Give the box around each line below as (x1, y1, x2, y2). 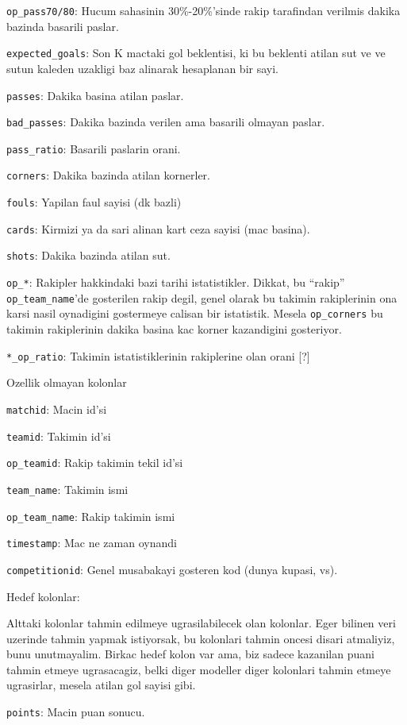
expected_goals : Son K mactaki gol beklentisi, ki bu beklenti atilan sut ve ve (6, 44, 386, 61)
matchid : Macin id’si (6, 400, 107, 417)
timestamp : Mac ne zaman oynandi (6, 534, 177, 551)
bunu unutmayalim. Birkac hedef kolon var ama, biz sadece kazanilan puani (6, 646, 374, 662)
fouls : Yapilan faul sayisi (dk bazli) (6, 194, 182, 210)
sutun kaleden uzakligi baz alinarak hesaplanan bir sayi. (6, 60, 278, 76)
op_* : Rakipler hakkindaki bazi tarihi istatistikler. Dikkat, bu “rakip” (6, 274, 345, 291)
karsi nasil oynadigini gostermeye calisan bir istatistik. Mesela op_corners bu (6, 305, 383, 322)
